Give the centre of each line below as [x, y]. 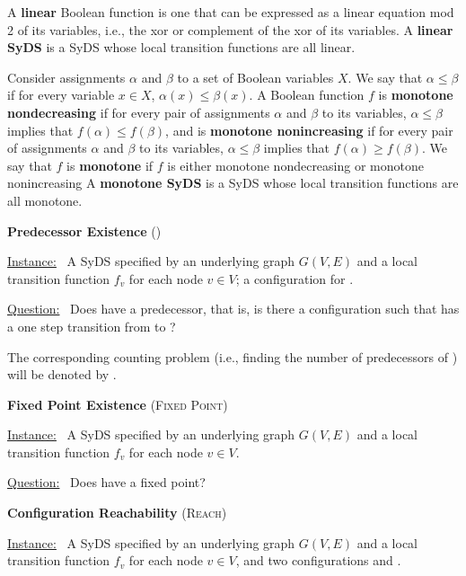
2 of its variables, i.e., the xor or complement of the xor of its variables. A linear [230, 29]
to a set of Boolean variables [255, 77]
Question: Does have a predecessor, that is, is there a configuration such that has [233, 309]
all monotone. [45, 200]
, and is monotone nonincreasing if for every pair [309, 130]
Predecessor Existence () [84, 230]
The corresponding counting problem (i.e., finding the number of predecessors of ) [233, 356]
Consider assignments [66, 77]
